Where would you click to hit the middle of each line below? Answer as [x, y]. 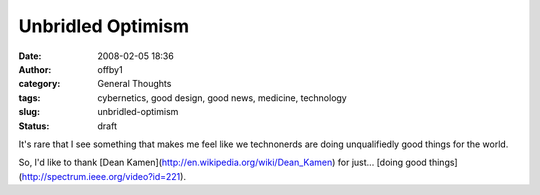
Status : [34, 126]
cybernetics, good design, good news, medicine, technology [222, 97]
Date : [30, 56]
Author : [35, 69]
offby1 [110, 69]
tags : [29, 97]
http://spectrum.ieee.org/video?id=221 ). [104, 176]
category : [39, 84]
